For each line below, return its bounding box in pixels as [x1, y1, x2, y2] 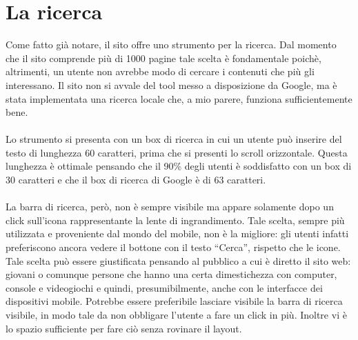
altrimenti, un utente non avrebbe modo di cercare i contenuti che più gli [6, 64, 315, 79]
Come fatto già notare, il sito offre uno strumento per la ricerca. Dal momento [6, 37, 337, 52]
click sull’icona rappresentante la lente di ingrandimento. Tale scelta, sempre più [6, 212, 345, 227]
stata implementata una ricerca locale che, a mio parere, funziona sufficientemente [6, 91, 352, 106]
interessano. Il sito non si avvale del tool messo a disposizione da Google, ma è [6, 77, 337, 92]
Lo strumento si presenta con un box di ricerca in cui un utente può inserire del [6, 132, 342, 146]
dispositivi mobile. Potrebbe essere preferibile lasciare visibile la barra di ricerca [6, 294, 343, 308]
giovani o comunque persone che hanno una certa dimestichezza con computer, [6, 267, 337, 281]
